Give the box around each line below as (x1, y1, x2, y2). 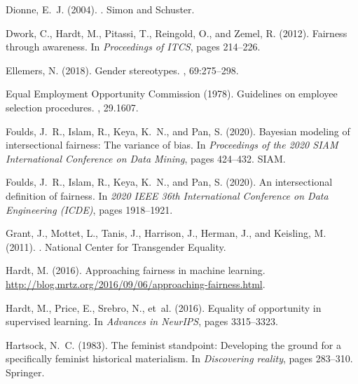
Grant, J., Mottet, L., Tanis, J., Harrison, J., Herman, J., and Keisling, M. (6, 226, 326, 240)
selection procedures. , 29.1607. (6, 100, 139, 114)
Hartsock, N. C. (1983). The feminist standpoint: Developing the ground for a (6, 337, 341, 352)
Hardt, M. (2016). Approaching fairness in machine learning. (6, 263, 266, 277)
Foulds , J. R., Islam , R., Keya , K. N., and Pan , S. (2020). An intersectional (6, 174, 333, 189)
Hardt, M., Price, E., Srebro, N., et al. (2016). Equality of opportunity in (6, 300, 322, 315)
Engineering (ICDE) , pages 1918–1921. (6, 202, 173, 217)
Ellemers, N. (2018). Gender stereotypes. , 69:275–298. (6, 62, 239, 77)
